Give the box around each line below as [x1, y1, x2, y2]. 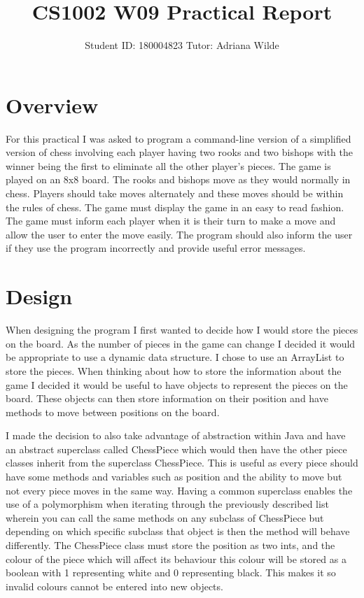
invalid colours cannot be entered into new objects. [6, 578, 223, 593]
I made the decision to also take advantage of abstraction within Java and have [6, 428, 346, 443]
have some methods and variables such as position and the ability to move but [6, 469, 342, 484]
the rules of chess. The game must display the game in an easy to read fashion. [6, 199, 344, 214]
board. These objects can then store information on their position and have [6, 391, 328, 406]
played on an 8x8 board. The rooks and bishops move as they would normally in [6, 172, 351, 187]
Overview [6, 90, 99, 119]
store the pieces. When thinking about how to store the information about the [6, 363, 342, 378]
